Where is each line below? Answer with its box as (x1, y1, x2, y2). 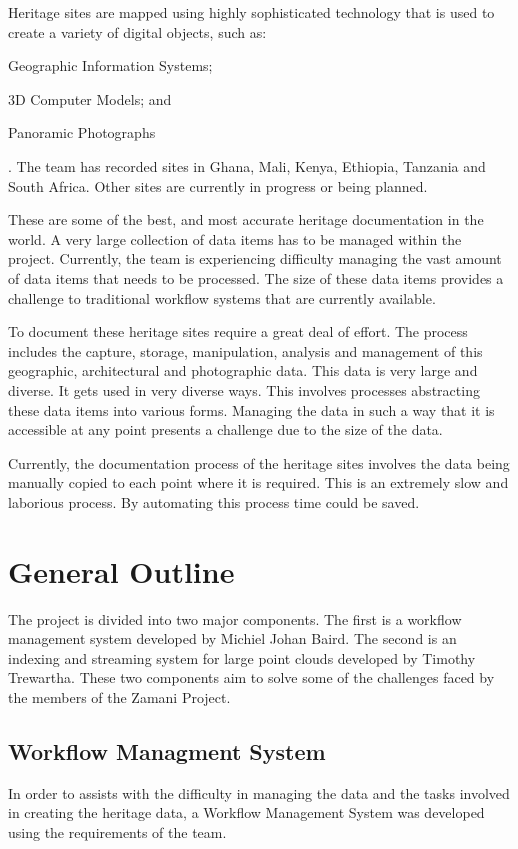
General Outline (8, 550, 235, 591)
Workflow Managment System (8, 735, 326, 766)
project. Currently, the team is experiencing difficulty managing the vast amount (8, 248, 502, 269)
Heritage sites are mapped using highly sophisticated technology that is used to (8, 2, 495, 22)
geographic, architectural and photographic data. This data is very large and (8, 360, 478, 381)
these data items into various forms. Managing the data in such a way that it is (8, 399, 495, 420)
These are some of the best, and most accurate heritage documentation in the (8, 209, 484, 230)
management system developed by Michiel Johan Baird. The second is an (8, 628, 457, 649)
